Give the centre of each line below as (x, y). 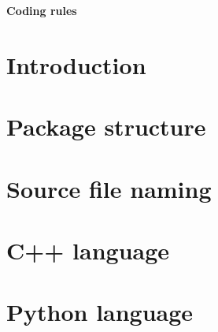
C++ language (88, 250)
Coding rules (42, 10)
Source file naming (109, 188)
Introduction (76, 64)
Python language (100, 312)
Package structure (106, 127)
